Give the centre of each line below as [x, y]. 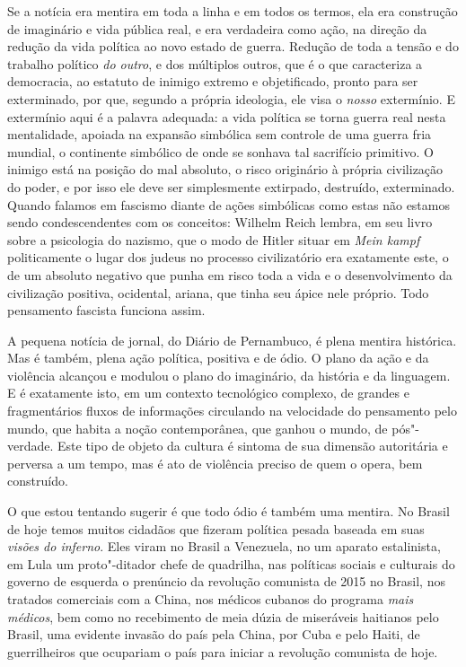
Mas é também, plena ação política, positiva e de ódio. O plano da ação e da [218, 358]
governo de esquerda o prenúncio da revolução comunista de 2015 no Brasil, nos [226, 581]
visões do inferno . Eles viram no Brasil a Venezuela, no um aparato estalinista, [224, 546]
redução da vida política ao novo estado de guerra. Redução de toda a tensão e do [233, 46]
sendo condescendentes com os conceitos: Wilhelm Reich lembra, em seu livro [220, 222]
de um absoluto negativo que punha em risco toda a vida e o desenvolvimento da [230, 274]
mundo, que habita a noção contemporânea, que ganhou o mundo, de [198, 428]
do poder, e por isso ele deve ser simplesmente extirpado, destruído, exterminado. [231, 186]
